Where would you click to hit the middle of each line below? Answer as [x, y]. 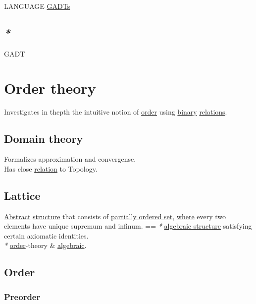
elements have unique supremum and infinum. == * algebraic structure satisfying [128, 226]
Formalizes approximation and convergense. [70, 159]
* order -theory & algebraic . [45, 245]
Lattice [22, 195]
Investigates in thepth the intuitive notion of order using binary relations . [116, 111]
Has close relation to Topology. [51, 168]
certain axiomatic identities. [46, 235]
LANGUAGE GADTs [37, 6]
